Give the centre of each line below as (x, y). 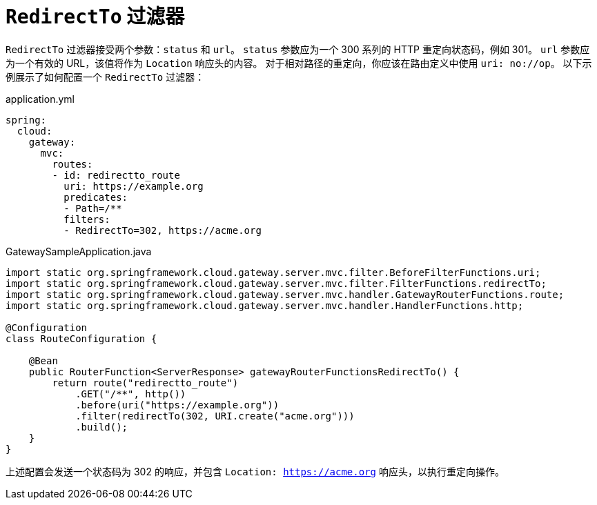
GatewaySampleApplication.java (79, 251)
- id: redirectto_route (116, 175)
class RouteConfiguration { (81, 338)
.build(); (102, 427)
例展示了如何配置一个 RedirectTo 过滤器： (105, 77)
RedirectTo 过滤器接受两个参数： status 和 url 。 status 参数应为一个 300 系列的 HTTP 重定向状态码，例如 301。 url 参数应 (298, 49)
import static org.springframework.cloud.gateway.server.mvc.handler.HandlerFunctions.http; (265, 305)
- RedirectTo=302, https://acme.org (163, 230)
